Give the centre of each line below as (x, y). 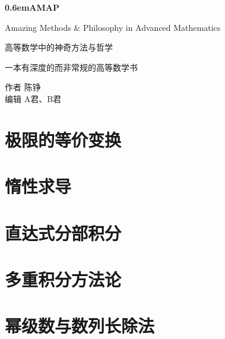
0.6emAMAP (32, 7)
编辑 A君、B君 (33, 98)
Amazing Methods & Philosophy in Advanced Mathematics (113, 27)
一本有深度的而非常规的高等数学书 (71, 67)
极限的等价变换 (63, 139)
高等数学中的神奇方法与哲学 (59, 47)
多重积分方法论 (63, 279)
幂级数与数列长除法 (80, 326)
